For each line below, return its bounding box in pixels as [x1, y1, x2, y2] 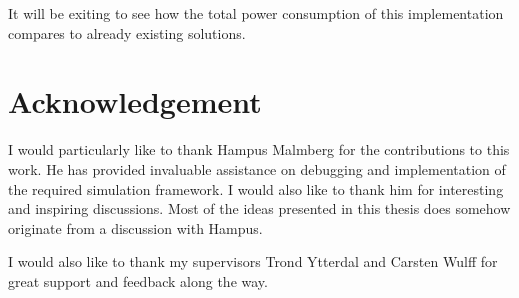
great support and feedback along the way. [8, 270, 268, 291]
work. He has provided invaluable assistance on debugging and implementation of [8, 158, 506, 179]
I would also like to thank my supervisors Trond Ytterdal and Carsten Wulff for [8, 251, 498, 272]
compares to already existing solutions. [8, 22, 246, 43]
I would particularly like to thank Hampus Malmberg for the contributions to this [8, 139, 510, 160]
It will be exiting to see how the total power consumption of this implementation [8, 3, 504, 23]
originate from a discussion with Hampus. [8, 217, 263, 238]
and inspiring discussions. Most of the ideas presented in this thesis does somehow [8, 198, 511, 219]
